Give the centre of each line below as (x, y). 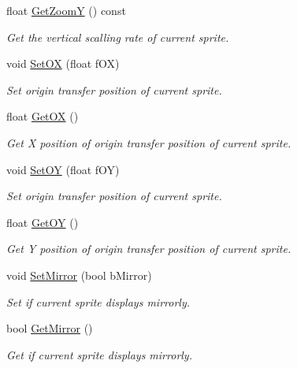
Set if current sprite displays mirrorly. (98, 301)
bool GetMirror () (50, 328)
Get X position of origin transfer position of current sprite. (149, 142)
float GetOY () (43, 222)
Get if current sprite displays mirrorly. (99, 354)
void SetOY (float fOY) (63, 169)
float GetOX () (43, 116)
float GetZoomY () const (66, 10)
